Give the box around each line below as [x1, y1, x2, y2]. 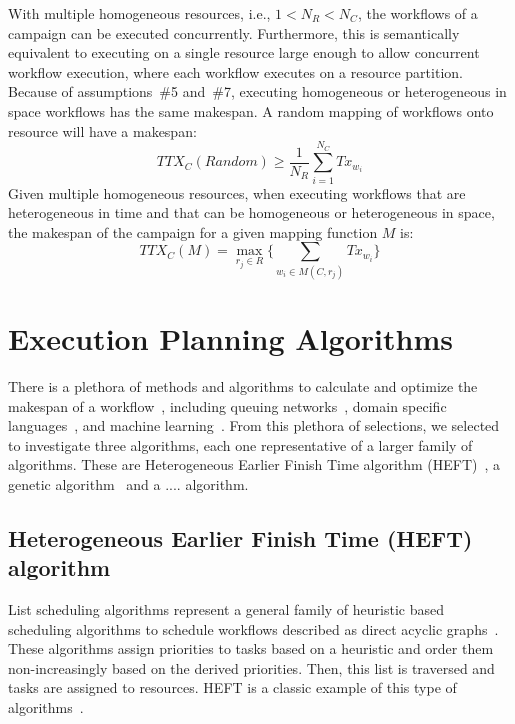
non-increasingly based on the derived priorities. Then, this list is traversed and [8, 657, 495, 678]
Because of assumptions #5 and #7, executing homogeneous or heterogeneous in [8, 81, 507, 102]
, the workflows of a [357, 3, 478, 23]
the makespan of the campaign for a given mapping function [8, 221, 378, 242]
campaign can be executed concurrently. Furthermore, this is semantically [8, 22, 460, 43]
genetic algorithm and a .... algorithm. [8, 473, 249, 494]
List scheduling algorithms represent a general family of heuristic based [8, 599, 445, 620]
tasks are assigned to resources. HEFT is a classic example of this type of [8, 677, 457, 698]
